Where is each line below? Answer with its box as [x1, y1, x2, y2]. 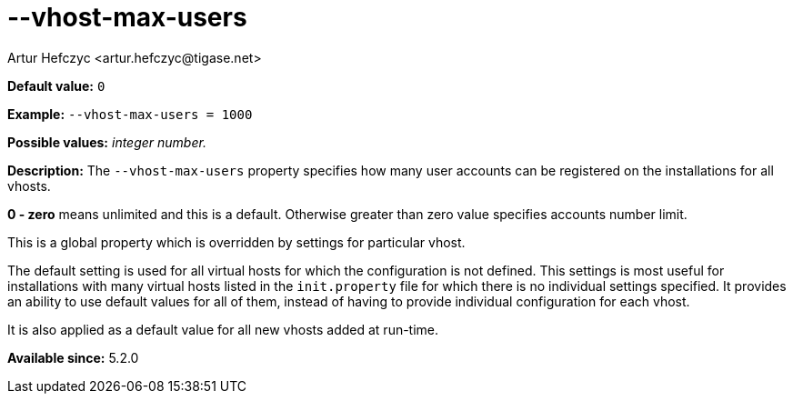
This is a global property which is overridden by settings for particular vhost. [7, 234, 466, 250]
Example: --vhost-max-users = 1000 [7, 105, 253, 122]
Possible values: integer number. [7, 134, 206, 150]
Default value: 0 [7, 77, 105, 94]
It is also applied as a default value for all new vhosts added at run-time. [7, 321, 439, 337]
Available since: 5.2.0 [7, 349, 139, 366]
